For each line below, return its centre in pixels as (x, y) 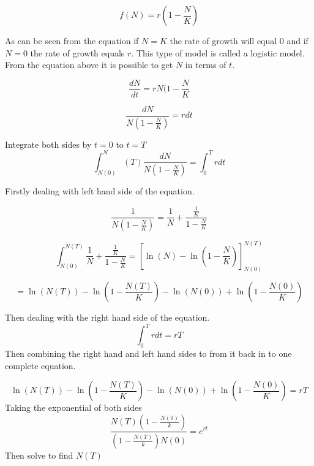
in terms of (206, 65)
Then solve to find (39, 455)
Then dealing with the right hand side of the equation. (107, 317)
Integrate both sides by (48, 144)
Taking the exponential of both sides (73, 407)
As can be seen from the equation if (72, 40)
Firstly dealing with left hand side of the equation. (100, 191)
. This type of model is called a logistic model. (218, 52)
